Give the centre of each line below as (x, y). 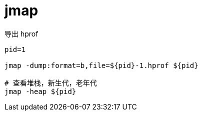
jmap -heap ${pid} (40, 91)
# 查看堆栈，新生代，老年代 (51, 83)
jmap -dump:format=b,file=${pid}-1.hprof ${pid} (101, 65)
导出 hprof (21, 33)
